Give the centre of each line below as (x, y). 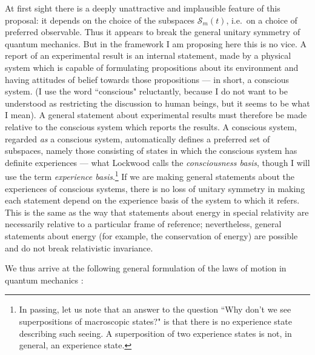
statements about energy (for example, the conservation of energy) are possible (151, 235)
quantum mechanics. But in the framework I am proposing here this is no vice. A (156, 43)
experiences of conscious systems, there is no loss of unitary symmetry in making (155, 188)
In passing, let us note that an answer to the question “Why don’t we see (155, 309)
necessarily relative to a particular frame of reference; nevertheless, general (143, 224)
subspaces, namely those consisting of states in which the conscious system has (151, 151)
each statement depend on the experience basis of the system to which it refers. (152, 200)
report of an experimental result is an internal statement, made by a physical (148, 55)
